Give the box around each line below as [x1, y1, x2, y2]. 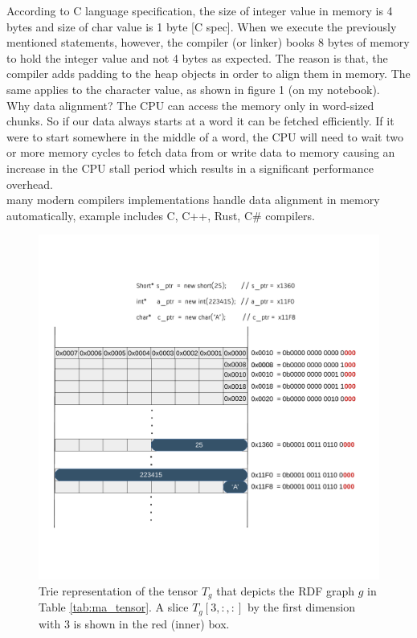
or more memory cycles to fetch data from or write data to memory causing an [6, 144, 395, 161]
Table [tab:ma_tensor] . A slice [39, 599, 189, 616]
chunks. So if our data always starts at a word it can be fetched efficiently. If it [6, 112, 395, 129]
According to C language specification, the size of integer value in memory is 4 [6, 2, 393, 18]
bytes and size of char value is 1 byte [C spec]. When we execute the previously [6, 18, 397, 35]
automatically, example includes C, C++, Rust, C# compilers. [6, 207, 315, 223]
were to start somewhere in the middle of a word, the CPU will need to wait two [6, 128, 403, 145]
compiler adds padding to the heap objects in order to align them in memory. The [6, 65, 411, 82]
